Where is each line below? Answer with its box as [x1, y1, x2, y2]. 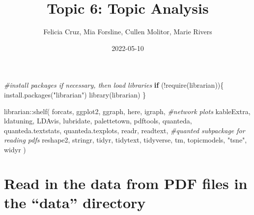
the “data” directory [4, 192, 146, 212]
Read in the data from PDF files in [4, 173, 248, 193]
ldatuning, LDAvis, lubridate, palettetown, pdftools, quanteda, [4, 116, 192, 126]
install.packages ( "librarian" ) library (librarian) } [4, 89, 146, 99]
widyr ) [4, 144, 26, 154]
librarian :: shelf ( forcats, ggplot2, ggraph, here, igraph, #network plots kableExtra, [4, 106, 251, 116]
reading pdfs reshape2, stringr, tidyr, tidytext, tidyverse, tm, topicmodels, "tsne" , [4, 135, 247, 145]
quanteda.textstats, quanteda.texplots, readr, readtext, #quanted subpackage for [4, 125, 245, 135]
